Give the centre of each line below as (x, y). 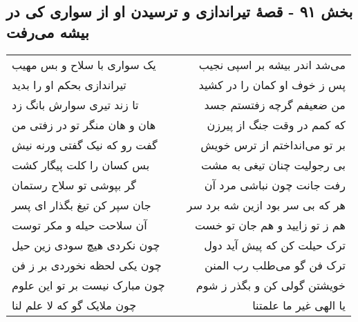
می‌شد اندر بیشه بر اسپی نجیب (272, 64)
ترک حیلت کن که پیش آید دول (275, 245)
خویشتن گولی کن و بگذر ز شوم (271, 285)
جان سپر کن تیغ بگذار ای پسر (82, 205)
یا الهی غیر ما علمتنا (299, 305)
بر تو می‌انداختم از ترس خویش (273, 144)
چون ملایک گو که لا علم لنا (74, 305)
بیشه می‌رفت (48, 31)
